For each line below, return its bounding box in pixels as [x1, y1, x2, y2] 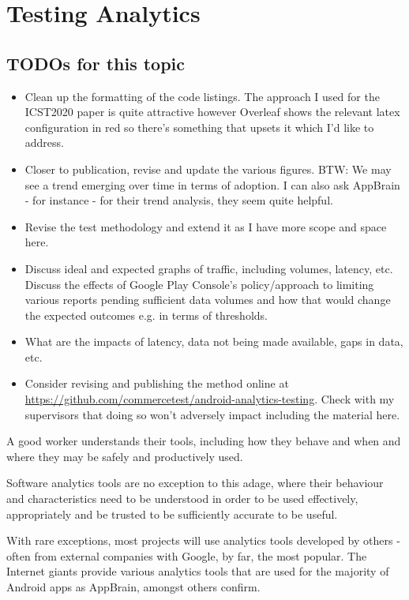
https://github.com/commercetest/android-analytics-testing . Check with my [24, 391, 395, 407]
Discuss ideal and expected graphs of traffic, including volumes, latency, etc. [24, 260, 393, 276]
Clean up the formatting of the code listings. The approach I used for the [24, 88, 380, 104]
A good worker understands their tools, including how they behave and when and [6, 433, 401, 449]
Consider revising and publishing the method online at [24, 375, 289, 392]
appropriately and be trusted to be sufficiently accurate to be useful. [6, 505, 338, 522]
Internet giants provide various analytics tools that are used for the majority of [6, 563, 389, 579]
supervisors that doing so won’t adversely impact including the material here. [24, 406, 400, 422]
